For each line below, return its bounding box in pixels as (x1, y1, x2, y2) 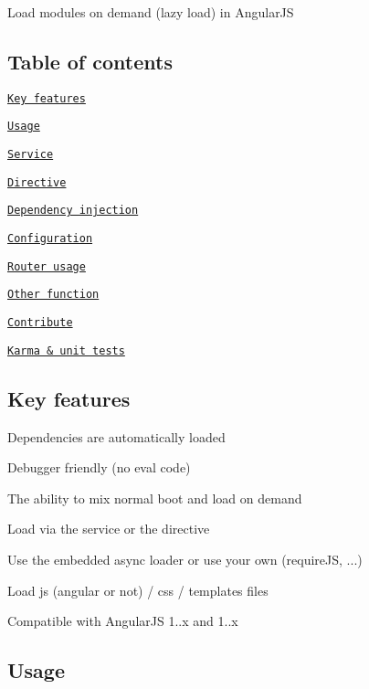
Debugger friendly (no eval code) (7, 458, 191, 477)
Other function (7, 288, 100, 302)
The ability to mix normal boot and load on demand (7, 488, 302, 507)
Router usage (7, 260, 86, 273)
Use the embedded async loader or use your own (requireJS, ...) (7, 549, 363, 568)
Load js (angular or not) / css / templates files (7, 580, 269, 599)
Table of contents (7, 47, 173, 75)
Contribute (7, 316, 73, 330)
